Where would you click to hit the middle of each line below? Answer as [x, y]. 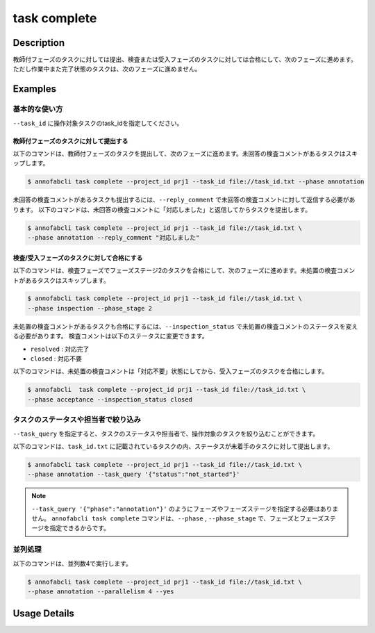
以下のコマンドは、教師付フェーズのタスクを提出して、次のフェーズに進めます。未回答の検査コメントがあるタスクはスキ [185, 154]
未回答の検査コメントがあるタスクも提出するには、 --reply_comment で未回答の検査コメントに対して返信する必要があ [184, 200]
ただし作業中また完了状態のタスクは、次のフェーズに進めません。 [107, 69]
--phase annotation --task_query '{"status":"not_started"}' [134, 475]
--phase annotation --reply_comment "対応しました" [114, 238]
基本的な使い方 [38, 109]
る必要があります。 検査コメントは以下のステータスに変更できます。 [110, 336]
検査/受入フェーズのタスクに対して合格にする [78, 258]
